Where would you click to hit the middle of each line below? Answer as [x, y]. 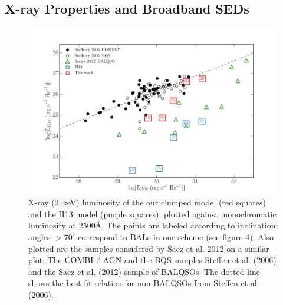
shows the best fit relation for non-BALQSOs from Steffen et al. [144, 283]
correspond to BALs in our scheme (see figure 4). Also [176, 236]
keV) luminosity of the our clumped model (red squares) [164, 202]
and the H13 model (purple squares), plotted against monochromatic [152, 213]
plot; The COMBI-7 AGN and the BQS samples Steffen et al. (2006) [152, 260]
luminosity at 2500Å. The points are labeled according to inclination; [153, 225]
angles [40, 236]
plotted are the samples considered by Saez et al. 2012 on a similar [149, 248]
